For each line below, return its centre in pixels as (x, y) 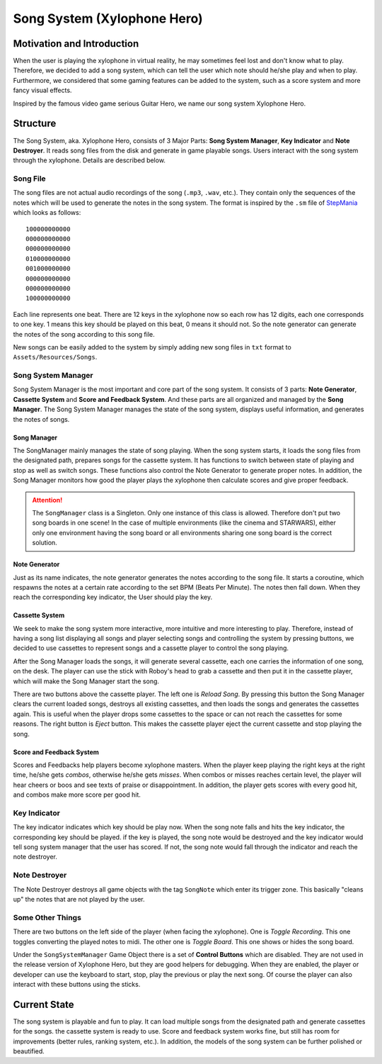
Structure (35, 124)
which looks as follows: (47, 213)
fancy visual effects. (42, 90)
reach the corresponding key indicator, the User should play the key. (113, 597)
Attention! (47, 500)
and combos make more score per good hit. (77, 795)
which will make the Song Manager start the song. (86, 681)
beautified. (29, 1051)
